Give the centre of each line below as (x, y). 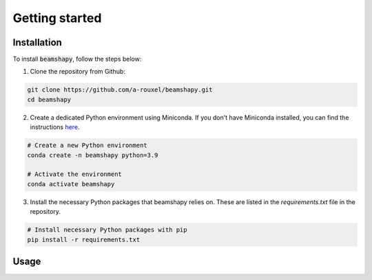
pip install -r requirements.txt (84, 239)
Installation (37, 42)
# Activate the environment (74, 174)
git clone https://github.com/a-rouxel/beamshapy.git (120, 90)
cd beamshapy (49, 99)
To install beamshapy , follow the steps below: (77, 59)
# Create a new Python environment (87, 146)
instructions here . (55, 127)
